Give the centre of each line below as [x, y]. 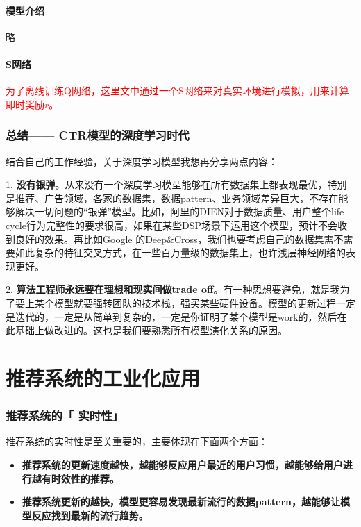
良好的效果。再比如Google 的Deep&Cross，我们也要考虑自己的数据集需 [174, 239]
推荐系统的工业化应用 [103, 377]
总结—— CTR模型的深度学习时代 [98, 135]
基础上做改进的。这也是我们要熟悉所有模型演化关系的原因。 [151, 330]
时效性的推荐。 [85, 478]
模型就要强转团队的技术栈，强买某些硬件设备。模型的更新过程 [195, 302]
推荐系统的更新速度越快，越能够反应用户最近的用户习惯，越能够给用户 [182, 464]
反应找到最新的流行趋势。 [90, 515]
